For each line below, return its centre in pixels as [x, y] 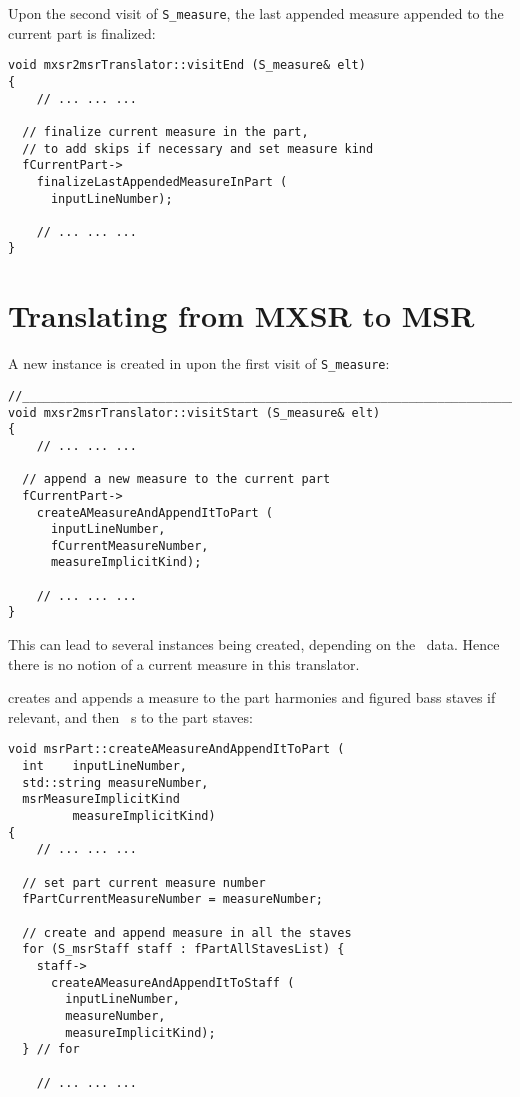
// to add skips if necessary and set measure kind [198, 148]
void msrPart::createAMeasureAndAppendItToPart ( [176, 749]
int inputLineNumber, [104, 766]
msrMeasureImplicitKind [101, 799]
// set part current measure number [144, 882]
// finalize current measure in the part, [165, 131]
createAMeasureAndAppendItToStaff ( [172, 982]
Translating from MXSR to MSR [241, 315]
